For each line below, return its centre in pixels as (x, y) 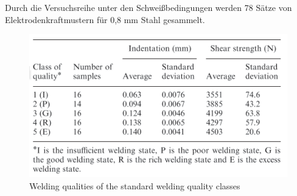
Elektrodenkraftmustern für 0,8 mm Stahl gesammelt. (105, 19)
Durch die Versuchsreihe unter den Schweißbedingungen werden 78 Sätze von (148, 7)
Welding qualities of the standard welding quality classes (135, 185)
